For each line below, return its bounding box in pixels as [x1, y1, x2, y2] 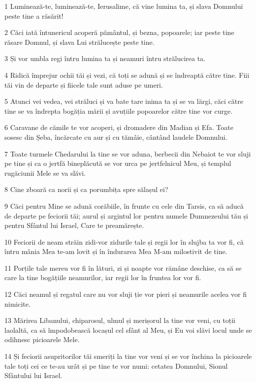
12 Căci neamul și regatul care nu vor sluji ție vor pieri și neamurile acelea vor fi [4, 289, 247, 299]
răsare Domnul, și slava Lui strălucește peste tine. [4, 36, 155, 47]
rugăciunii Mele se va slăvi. [4, 167, 86, 178]
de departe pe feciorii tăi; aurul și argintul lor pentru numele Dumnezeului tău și [4, 210, 248, 221]
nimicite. [4, 298, 31, 309]
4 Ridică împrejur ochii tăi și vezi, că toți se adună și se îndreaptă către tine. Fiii [4, 69, 250, 80]
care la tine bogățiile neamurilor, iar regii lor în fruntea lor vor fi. [4, 272, 201, 283]
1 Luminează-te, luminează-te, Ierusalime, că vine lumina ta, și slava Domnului [4, 1, 243, 11]
